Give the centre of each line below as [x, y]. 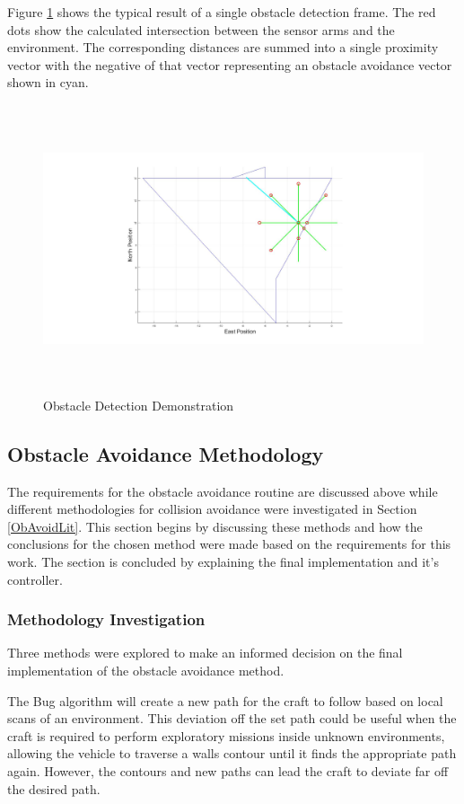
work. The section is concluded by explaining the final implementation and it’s [223, 561]
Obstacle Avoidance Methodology [166, 453]
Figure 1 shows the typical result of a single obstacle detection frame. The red [222, 12]
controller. [35, 579]
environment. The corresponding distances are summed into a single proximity [223, 47]
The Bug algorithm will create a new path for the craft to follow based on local [225, 700]
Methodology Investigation [106, 619]
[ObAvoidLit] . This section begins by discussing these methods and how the [215, 526]
